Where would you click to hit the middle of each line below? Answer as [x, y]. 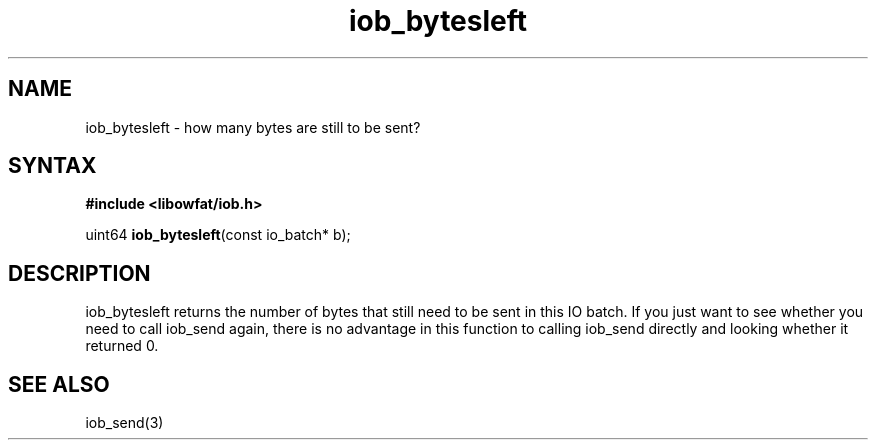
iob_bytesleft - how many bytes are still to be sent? [253, 127]
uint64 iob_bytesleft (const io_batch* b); [218, 235]
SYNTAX [52, 166]
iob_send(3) [124, 423]
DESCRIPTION [79, 273]
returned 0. [122, 346]
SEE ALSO [59, 384]
